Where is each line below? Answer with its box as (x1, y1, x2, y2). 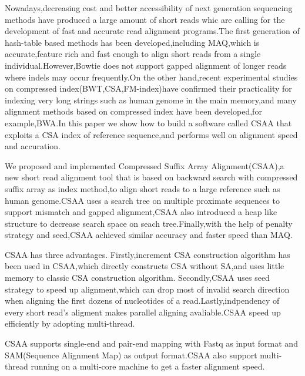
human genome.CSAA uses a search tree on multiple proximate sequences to (5, 194, 280, 206)
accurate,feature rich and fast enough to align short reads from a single (5, 48, 261, 60)
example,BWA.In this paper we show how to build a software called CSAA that (5, 116, 292, 129)
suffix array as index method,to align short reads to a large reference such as (5, 182, 280, 194)
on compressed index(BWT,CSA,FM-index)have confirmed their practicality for (5, 82, 292, 95)
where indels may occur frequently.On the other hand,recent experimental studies (5, 70, 298, 83)
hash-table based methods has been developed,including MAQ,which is (5, 36, 260, 48)
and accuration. (5, 140, 61, 152)
